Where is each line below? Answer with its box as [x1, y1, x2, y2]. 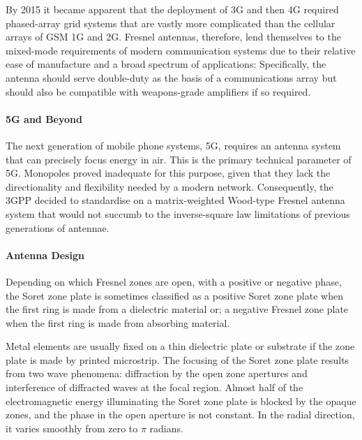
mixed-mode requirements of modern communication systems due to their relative [6, 43, 356, 57]
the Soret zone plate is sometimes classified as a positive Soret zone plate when [6, 288, 343, 302]
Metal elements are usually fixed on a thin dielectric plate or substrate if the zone [6, 339, 355, 353]
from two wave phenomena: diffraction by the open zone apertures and [6, 366, 308, 381]
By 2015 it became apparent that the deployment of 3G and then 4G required [6, 2, 339, 16]
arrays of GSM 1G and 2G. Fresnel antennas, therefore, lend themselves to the [6, 29, 341, 44]
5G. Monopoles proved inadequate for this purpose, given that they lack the [6, 166, 331, 180]
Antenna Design [6, 247, 84, 262]
